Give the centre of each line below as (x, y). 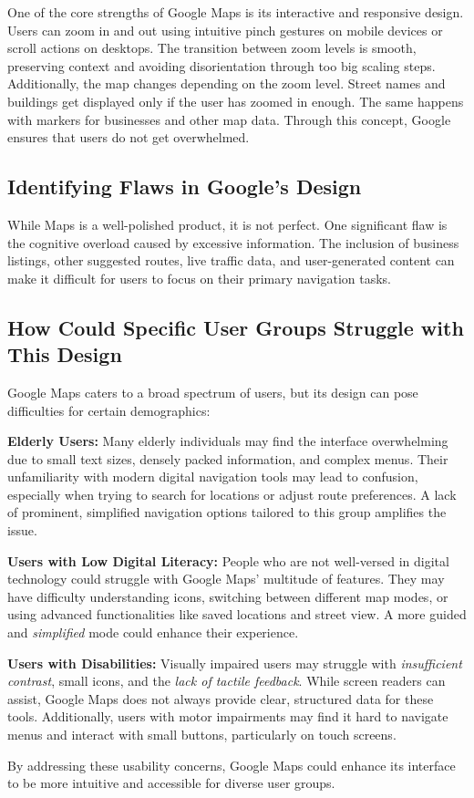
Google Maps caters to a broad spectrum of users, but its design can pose (213, 392)
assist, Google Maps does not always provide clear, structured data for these (221, 698)
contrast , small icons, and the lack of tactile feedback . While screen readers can (227, 681)
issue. (22, 530)
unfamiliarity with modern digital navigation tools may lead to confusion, (213, 477)
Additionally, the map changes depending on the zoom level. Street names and (227, 83)
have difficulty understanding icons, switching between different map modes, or (228, 596)
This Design (65, 354)
